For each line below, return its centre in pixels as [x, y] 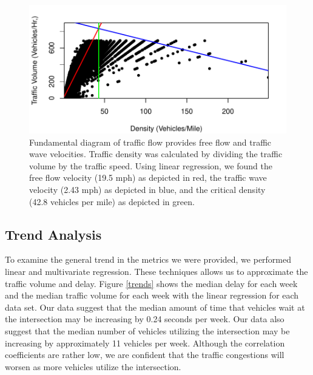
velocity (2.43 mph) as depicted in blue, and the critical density [147, 189]
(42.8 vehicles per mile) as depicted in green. [112, 201]
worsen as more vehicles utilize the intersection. [93, 366]
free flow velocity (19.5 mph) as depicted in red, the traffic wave [148, 177]
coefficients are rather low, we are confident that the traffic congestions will [145, 355]
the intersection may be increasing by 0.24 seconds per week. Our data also [145, 319]
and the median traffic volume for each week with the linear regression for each [152, 295]
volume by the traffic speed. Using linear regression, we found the [151, 165]
